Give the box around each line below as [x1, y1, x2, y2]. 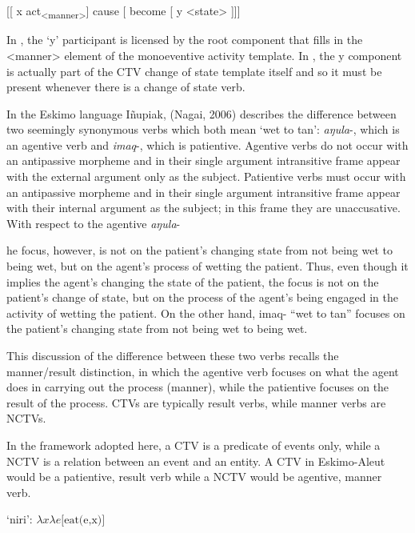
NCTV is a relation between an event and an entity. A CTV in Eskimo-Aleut [6, 452, 385, 469]
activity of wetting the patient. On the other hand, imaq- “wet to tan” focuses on [6, 304, 405, 321]
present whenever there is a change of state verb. [6, 78, 245, 95]
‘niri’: [6, 511, 33, 527]
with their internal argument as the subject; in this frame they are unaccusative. [6, 199, 401, 216]
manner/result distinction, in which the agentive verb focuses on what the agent [6, 363, 399, 379]
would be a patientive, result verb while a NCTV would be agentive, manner [6, 468, 382, 485]
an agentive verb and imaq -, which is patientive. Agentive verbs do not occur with [6, 136, 409, 153]
